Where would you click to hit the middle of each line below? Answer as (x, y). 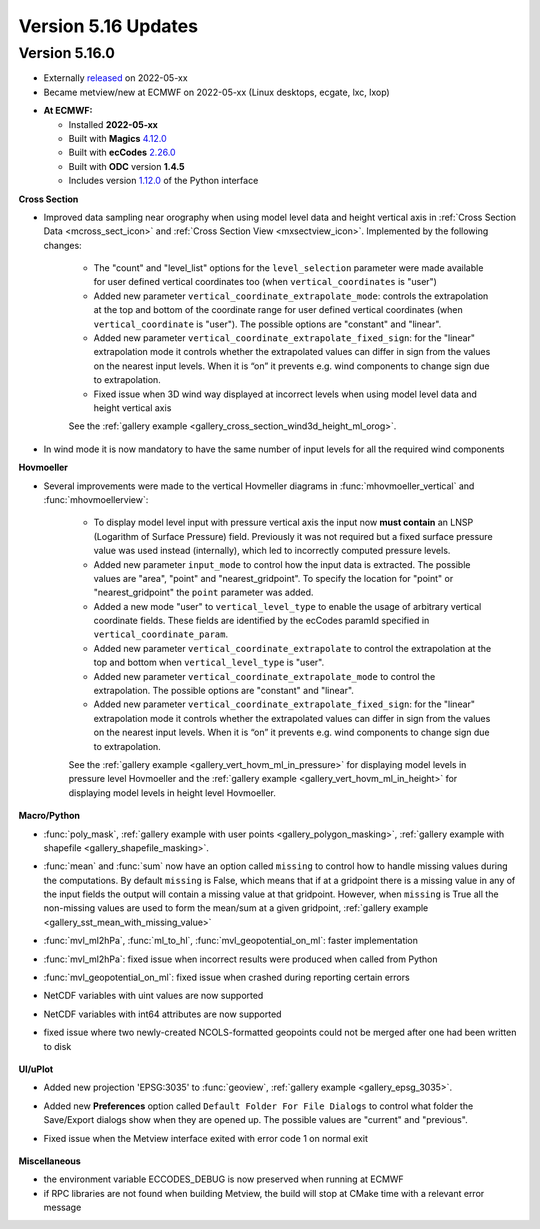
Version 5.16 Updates (108, 26)
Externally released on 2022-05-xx (116, 78)
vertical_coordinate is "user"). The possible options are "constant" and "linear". (267, 324)
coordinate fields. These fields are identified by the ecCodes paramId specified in (261, 621)
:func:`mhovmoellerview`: (96, 499)
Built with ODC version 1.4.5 (126, 166)
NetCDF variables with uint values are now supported (153, 996)
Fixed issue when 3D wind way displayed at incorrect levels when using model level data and (285, 394)
